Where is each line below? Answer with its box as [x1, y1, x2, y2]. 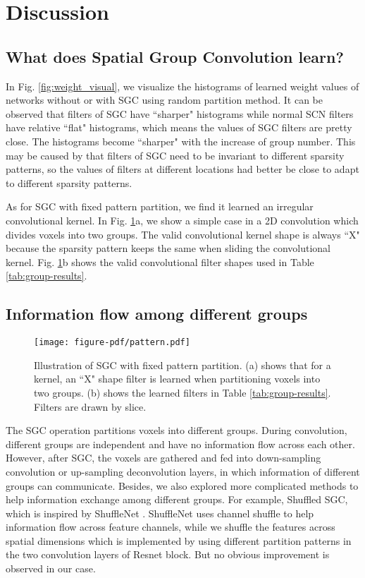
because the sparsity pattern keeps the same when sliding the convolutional [6, 241, 330, 255]
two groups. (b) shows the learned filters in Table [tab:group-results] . [34, 385, 331, 399]
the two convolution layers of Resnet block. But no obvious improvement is [6, 547, 330, 562]
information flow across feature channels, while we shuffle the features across [6, 519, 335, 534]
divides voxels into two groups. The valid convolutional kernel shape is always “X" [6, 227, 360, 241]
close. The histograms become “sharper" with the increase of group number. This [6, 133, 356, 148]
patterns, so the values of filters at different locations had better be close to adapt [6, 162, 359, 176]
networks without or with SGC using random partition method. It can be [6, 92, 323, 107]
